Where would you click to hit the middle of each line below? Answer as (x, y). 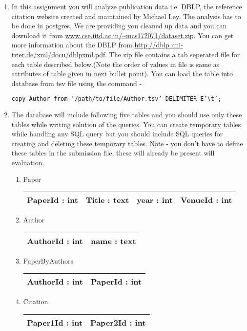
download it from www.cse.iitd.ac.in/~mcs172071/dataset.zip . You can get (123, 35)
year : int (155, 200)
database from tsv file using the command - (77, 83)
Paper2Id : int (118, 322)
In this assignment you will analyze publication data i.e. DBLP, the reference (127, 6)
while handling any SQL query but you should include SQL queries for (117, 134)
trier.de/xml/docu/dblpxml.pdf (58, 54)
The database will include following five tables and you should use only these (127, 114)
